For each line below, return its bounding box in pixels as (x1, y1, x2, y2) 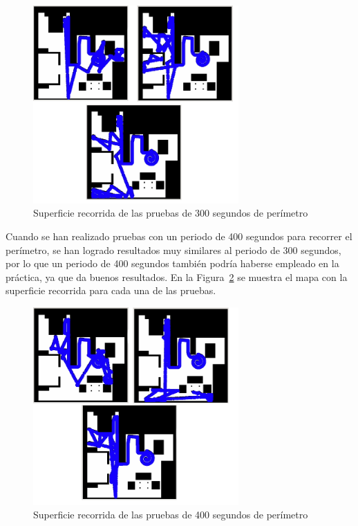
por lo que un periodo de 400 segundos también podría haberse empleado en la (6, 256, 339, 271)
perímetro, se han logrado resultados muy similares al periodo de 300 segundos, (6, 242, 341, 257)
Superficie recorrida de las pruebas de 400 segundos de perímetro (33, 507, 308, 522)
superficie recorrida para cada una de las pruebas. (6, 283, 216, 298)
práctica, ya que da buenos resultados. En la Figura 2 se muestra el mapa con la (6, 269, 348, 284)
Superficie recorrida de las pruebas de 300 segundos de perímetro (33, 206, 308, 220)
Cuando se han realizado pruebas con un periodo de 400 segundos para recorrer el (6, 228, 352, 243)
